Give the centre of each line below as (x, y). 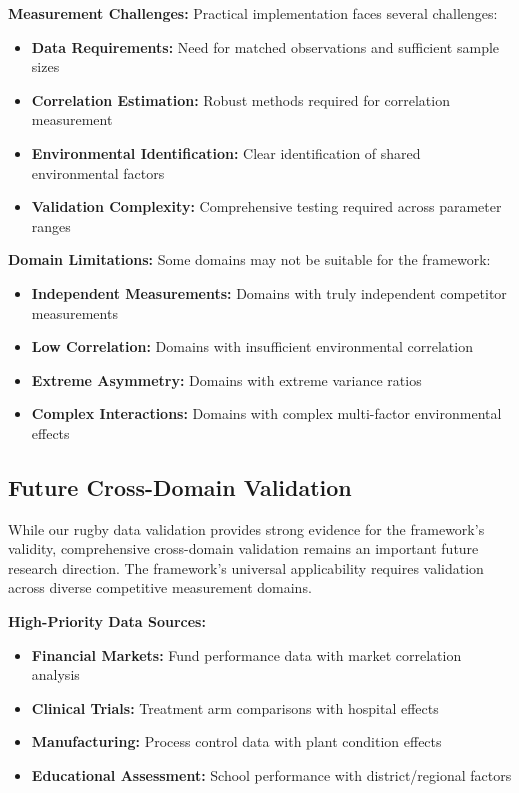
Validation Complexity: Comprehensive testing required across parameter (266, 206)
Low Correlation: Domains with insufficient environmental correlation (252, 346)
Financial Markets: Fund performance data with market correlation (246, 654)
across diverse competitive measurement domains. (160, 587)
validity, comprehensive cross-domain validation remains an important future (243, 548)
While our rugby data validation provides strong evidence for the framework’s (246, 528)
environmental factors (98, 172)
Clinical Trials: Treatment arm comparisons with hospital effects (235, 707)
